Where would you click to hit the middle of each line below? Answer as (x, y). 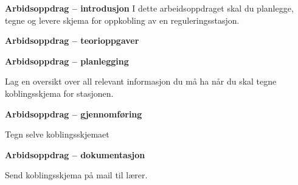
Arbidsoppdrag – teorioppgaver (72, 40)
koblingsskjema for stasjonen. (59, 93)
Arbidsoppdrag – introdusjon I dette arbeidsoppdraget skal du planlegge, (149, 8)
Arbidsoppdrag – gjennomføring (74, 113)
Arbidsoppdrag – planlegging (67, 61)
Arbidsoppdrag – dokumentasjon (75, 154)
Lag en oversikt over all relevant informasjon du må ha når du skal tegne (141, 81)
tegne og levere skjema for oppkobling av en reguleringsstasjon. (122, 20)
